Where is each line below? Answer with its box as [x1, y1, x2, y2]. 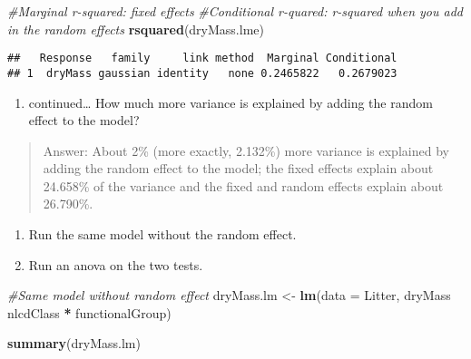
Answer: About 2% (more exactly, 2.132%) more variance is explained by [43, 141, 449, 160]
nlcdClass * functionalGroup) [7, 303, 172, 322]
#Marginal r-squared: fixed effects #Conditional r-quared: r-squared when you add [7, 2, 464, 20]
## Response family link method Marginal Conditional [7, 52, 397, 65]
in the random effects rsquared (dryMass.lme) [7, 19, 264, 38]
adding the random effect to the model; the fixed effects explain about [43, 159, 434, 178]
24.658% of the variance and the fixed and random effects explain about [43, 176, 444, 195]
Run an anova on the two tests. [28, 255, 203, 274]
